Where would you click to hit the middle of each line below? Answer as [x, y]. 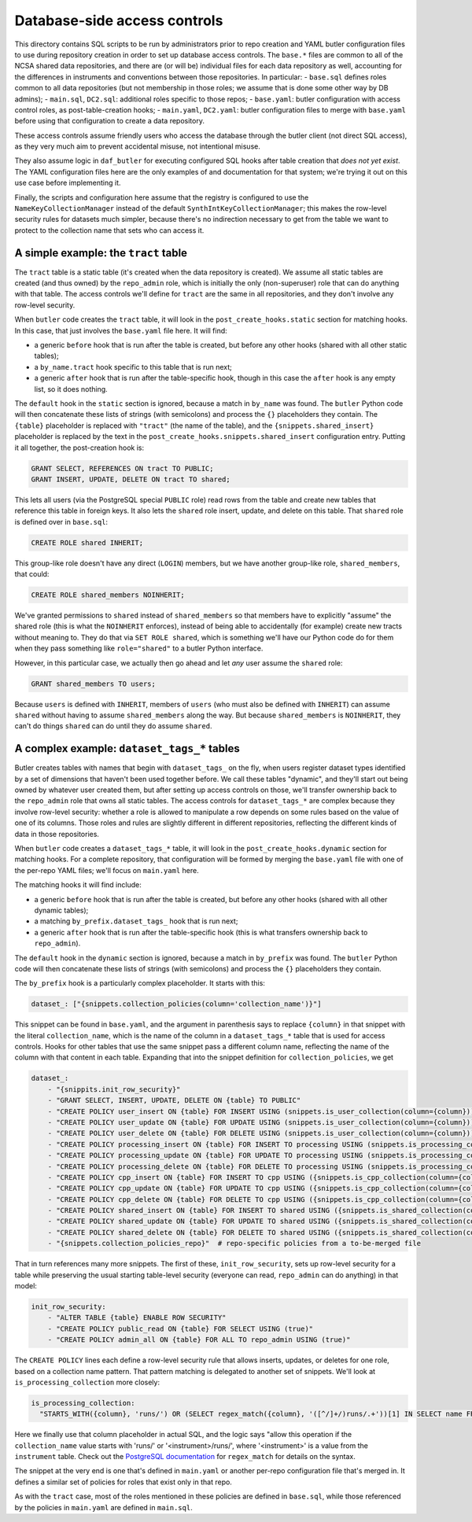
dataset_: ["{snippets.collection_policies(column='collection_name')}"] [176, 1004]
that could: [32, 574]
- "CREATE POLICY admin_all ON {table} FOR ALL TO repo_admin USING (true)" [199, 1340]
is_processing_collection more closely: [87, 1382]
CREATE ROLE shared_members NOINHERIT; [108, 595]
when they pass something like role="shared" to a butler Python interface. [139, 648]
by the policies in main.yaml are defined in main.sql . [103, 1507]
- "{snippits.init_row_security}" [114, 1089]
